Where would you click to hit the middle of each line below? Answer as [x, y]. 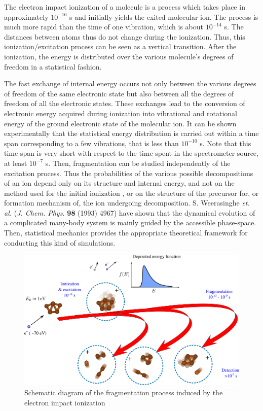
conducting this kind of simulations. [60, 242]
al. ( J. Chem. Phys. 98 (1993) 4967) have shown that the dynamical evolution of [130, 212]
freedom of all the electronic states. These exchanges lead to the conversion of [125, 103]
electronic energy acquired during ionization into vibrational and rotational [121, 113]
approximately [26, 16]
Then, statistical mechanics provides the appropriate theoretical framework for [126, 233]
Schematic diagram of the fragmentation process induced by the [124, 392]
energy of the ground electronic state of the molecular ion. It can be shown [120, 123]
